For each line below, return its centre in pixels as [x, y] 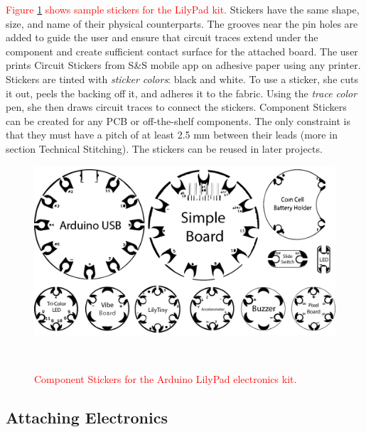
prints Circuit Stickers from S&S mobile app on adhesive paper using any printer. [183, 65]
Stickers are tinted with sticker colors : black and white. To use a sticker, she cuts [182, 79]
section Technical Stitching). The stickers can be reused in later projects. [164, 148]
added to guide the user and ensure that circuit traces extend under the [162, 37]
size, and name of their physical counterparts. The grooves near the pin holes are [182, 23]
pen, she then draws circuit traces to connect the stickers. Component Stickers [176, 107]
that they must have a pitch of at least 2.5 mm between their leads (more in [172, 135]
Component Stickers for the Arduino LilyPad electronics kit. [166, 379]
